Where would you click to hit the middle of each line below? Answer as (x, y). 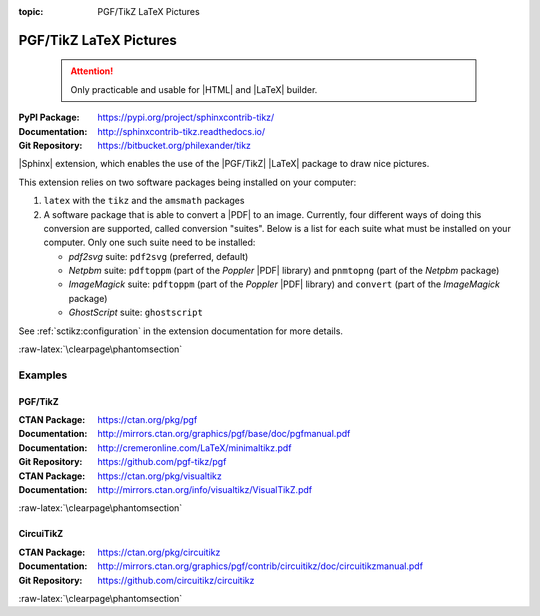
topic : (31, 11)
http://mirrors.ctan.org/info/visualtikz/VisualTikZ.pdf (205, 489)
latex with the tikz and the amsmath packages (144, 201)
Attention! (92, 71)
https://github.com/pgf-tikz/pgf (162, 462)
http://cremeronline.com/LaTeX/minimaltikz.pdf (194, 447)
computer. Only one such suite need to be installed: (149, 242)
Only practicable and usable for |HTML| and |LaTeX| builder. (194, 89)
